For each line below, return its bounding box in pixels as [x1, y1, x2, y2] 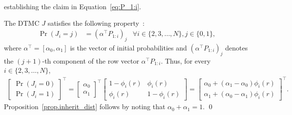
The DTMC [4, 17, 40, 28]
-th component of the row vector [42, 55, 139, 66]
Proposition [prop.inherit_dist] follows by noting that [4, 101, 166, 112]
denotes [225, 43, 248, 53]
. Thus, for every [161, 55, 211, 66]
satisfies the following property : [47, 17, 145, 28]
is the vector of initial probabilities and [70, 43, 187, 53]
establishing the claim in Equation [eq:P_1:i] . [4, 1, 142, 11]
